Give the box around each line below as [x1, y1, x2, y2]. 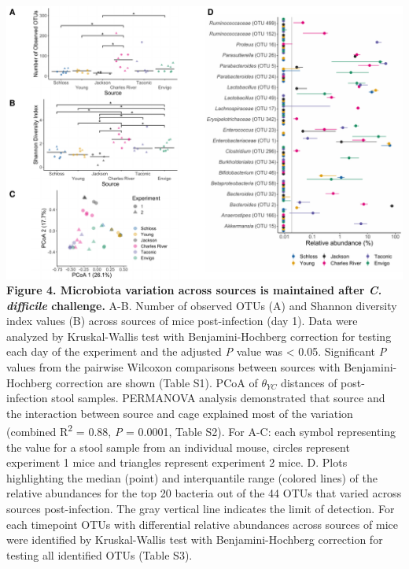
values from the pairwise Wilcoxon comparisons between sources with [6, 359, 341, 375]
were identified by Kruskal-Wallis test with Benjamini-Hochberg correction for [6, 531, 383, 548]
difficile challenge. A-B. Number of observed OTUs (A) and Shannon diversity [6, 297, 397, 313]
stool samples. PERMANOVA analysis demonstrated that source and [51, 390, 385, 406]
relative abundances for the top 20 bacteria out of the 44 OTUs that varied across [6, 485, 402, 501]
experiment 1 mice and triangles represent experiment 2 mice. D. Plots [6, 454, 348, 471]
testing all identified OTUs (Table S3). [6, 546, 193, 563]
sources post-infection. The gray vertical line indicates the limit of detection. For [6, 501, 395, 517]
